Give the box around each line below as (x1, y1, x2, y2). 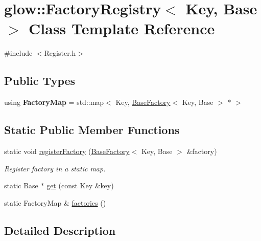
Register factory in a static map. (4, 163, 106, 173)
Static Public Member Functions (4, 122, 180, 138)
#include (4, 48, 33, 58)
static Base (4, 180, 38, 191)
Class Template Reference (29, 18, 215, 39)
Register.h (44, 48, 76, 58)
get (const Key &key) (46, 180, 114, 191)
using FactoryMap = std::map (4, 97, 104, 107)
